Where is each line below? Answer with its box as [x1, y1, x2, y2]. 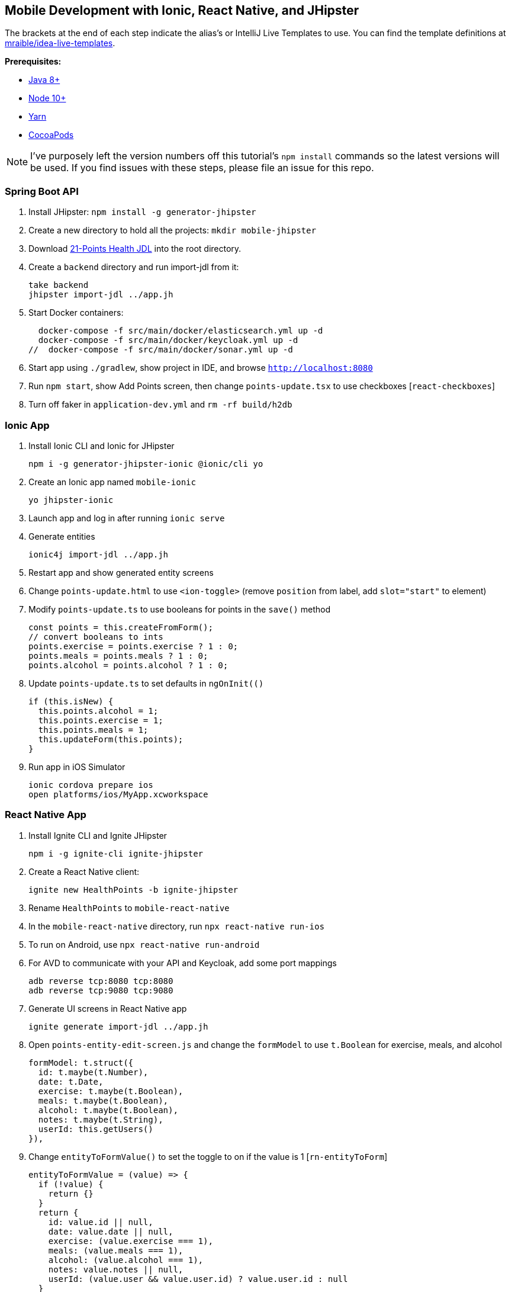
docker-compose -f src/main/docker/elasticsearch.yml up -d [38, 326, 323, 336]
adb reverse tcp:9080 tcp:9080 [28, 985, 173, 995]
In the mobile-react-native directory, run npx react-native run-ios [28, 921, 324, 931]
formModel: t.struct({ [28, 1057, 134, 1067]
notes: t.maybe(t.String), [38, 1114, 163, 1124]
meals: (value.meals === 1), [48, 1245, 184, 1255]
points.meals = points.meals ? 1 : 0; [28, 650, 208, 661]
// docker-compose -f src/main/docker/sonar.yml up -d [28, 345, 293, 355]
